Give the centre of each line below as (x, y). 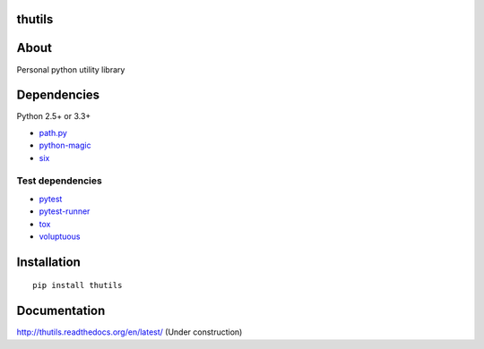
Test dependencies (59, 181)
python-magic (65, 145)
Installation (48, 262)
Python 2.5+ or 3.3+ (54, 116)
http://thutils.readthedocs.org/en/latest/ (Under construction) (130, 332)
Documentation (61, 311)
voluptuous (60, 236)
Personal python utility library (71, 69)
